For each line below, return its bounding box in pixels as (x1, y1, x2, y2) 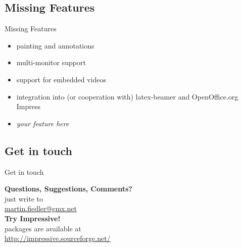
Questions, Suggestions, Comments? (5, 183, 132, 194)
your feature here (16, 118, 69, 128)
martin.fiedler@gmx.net (5, 203, 77, 214)
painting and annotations (16, 40, 94, 51)
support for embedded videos (16, 74, 106, 84)
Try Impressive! (5, 213, 61, 223)
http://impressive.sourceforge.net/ (5, 233, 111, 243)
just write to (5, 193, 43, 204)
